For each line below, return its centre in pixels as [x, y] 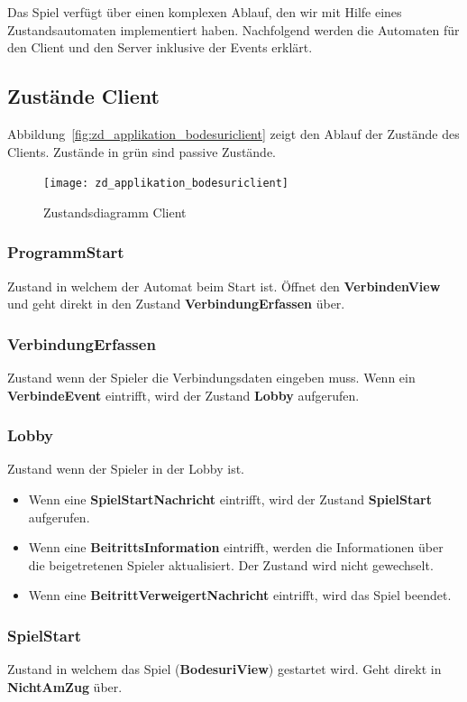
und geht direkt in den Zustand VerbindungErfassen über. [176, 304]
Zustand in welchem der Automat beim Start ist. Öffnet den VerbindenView [224, 286]
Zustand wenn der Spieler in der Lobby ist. [126, 469]
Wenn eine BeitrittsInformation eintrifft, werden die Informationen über [236, 547]
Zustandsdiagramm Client [115, 212]
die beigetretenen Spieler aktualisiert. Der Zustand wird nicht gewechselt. [231, 564]
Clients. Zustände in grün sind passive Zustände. [142, 151]
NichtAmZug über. [65, 686]
